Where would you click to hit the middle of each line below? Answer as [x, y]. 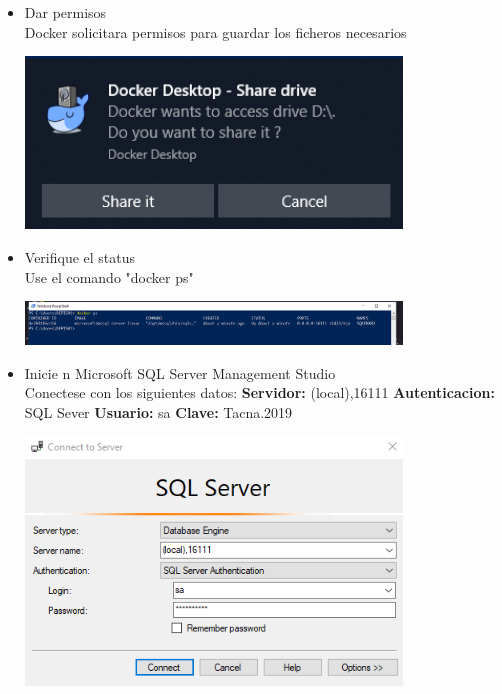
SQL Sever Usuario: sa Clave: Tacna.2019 [158, 411]
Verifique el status [80, 257]
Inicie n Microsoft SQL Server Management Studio [180, 372]
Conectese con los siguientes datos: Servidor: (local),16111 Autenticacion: [259, 392]
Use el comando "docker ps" [109, 276]
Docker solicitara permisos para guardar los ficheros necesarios [215, 31]
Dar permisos [65, 12]
